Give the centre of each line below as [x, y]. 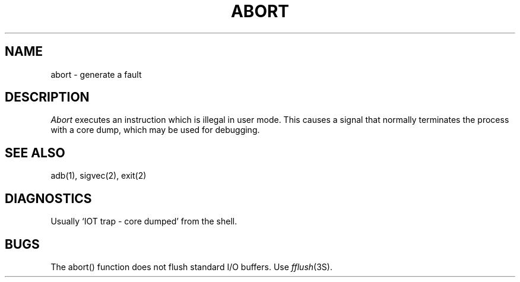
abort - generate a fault [96, 74]
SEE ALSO [35, 153]
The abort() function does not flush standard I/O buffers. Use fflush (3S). [191, 267]
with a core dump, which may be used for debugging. [155, 130]
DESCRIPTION [47, 97]
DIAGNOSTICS [48, 198]
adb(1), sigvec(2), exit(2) [99, 176]
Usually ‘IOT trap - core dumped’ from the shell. [144, 221]
